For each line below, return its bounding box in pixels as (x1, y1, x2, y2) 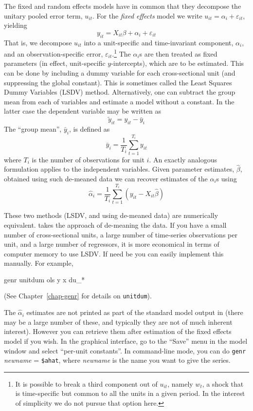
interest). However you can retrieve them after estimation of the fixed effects (4, 326, 232, 336)
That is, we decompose (4, 37, 72, 47)
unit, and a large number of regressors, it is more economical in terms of (4, 239, 219, 249)
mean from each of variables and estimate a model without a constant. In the (4, 96, 235, 106)
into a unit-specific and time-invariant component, (84, 37, 234, 47)
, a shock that (202, 378, 244, 389)
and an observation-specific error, (4, 48, 103, 59)
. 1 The (112, 47, 131, 59)
